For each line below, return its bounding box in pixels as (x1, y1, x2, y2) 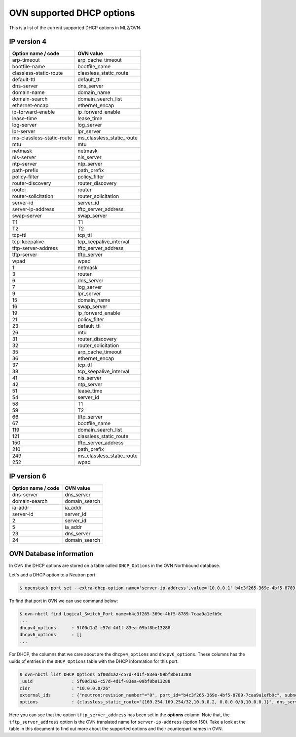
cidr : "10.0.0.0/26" (19, 685, 111, 691)
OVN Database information (9, 550, 94, 558)
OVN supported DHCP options (9, 7, 135, 18)
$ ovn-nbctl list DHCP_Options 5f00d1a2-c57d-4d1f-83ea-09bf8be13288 (19, 671, 191, 677)
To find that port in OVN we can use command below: (9, 598, 118, 604)
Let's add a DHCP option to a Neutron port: (9, 571, 97, 578)
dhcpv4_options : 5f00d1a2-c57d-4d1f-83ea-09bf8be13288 (19, 625, 171, 630)
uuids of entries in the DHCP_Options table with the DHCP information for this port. (9, 658, 179, 664)
